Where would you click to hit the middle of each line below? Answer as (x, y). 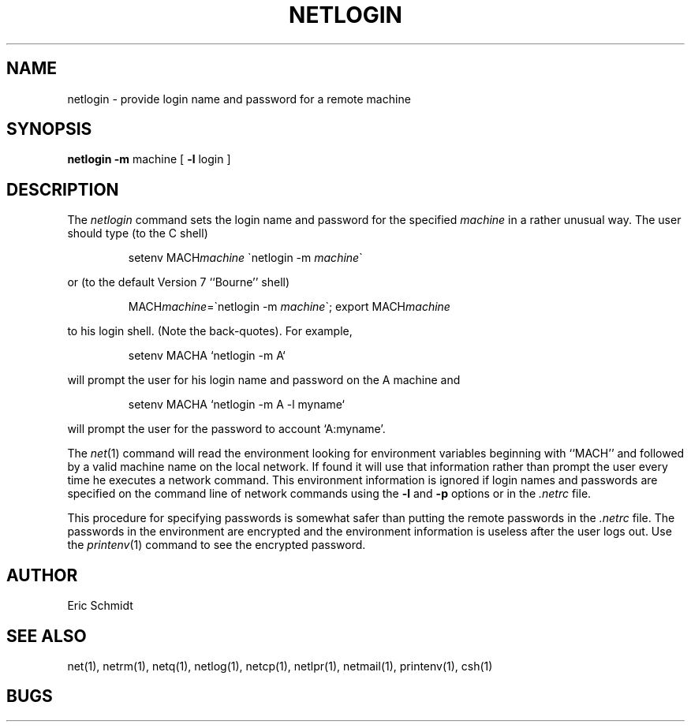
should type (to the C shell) (138, 233)
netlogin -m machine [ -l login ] (149, 159)
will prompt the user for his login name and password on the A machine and (264, 380)
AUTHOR (42, 575)
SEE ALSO (47, 636)
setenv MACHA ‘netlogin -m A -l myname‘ (236, 405)
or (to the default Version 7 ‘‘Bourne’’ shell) (179, 282)
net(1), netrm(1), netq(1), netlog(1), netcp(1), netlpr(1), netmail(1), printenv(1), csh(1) (280, 666)
